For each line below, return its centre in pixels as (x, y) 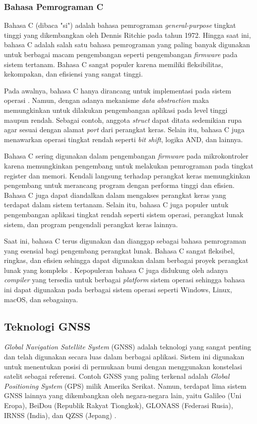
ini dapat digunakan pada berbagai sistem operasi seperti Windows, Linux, (118, 290)
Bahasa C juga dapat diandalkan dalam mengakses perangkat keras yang (115, 195)
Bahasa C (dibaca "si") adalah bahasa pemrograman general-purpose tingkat (120, 25)
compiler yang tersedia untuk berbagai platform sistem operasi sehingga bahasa (125, 280)
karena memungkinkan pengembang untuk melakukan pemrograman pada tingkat (129, 165)
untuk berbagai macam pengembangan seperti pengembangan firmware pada (121, 54)
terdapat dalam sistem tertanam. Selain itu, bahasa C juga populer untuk (116, 205)
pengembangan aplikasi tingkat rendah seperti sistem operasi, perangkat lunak (124, 214)
